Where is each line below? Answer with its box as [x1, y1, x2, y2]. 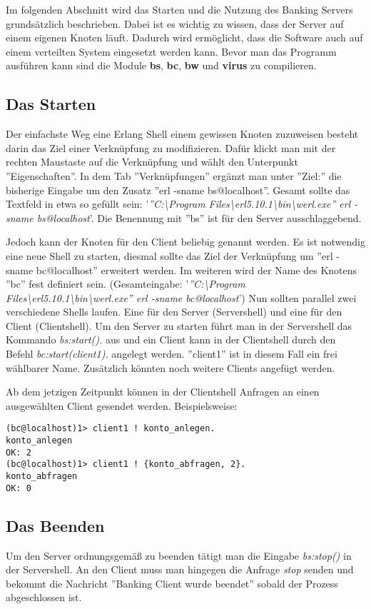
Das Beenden [6, 514, 105, 536]
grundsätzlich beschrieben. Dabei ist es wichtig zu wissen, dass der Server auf [6, 16, 344, 31]
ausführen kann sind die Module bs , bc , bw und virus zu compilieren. [6, 58, 317, 73]
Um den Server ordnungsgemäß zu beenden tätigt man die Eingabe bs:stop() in [6, 548, 352, 563]
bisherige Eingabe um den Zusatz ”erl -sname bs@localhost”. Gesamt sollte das [6, 182, 350, 197]
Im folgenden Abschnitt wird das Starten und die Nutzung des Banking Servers [6, 2, 353, 16]
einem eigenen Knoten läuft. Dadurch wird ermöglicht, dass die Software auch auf [6, 30, 363, 45]
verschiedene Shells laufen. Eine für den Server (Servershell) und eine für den [6, 304, 342, 319]
